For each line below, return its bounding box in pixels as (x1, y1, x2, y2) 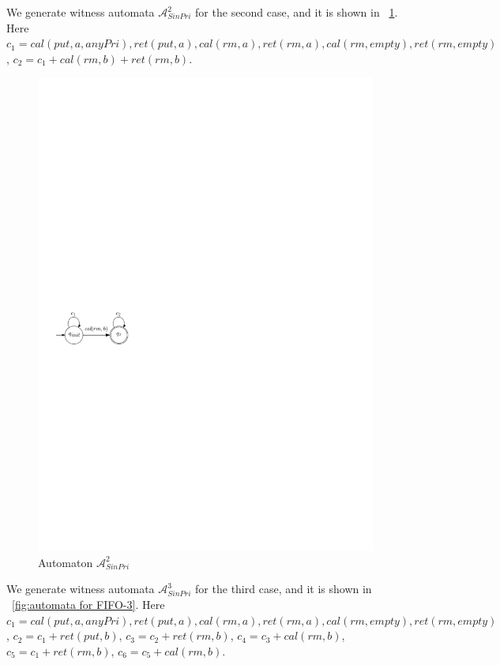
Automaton (38, 554, 93, 570)
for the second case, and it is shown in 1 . (195, 4, 398, 20)
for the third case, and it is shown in (195, 580, 372, 597)
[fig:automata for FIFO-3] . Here (12, 596, 165, 613)
